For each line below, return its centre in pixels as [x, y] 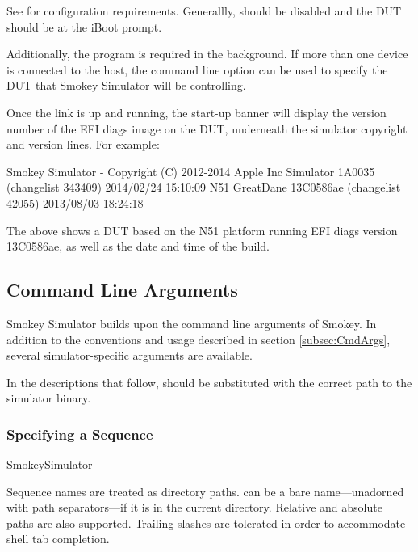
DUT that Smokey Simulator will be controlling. [126, 85]
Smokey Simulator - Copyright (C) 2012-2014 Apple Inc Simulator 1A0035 [191, 171]
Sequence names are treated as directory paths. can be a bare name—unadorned [205, 491]
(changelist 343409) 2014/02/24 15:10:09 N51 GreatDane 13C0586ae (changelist [204, 187]
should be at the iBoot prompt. [84, 26]
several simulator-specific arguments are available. [130, 355]
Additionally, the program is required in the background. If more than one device [207, 54]
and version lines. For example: [83, 144]
